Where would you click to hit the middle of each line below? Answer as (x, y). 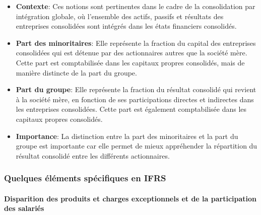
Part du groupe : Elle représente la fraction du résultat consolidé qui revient (136, 89)
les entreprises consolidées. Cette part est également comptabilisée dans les (131, 109)
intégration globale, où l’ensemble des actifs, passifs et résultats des (120, 16)
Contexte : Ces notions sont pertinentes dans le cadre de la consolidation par (136, 6)
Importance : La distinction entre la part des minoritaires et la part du (127, 136)
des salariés (24, 208)
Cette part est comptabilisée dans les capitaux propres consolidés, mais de (130, 62)
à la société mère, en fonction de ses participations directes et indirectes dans (135, 99)
